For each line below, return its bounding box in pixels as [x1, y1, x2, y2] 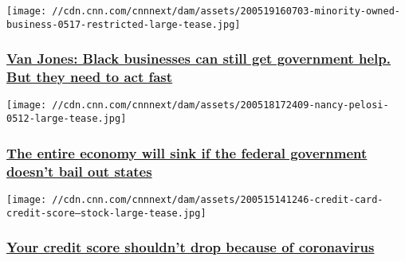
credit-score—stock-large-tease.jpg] [6, 207, 206, 219]
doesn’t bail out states [6, 161, 152, 181]
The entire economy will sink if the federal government [6, 142, 368, 162]
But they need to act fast [6, 67, 173, 87]
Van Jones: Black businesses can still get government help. [6, 49, 391, 68]
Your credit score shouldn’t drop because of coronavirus [6, 237, 375, 257]
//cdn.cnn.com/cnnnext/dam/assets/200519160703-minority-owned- [52, 6, 400, 17]
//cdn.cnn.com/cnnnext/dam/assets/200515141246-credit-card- [52, 193, 383, 205]
